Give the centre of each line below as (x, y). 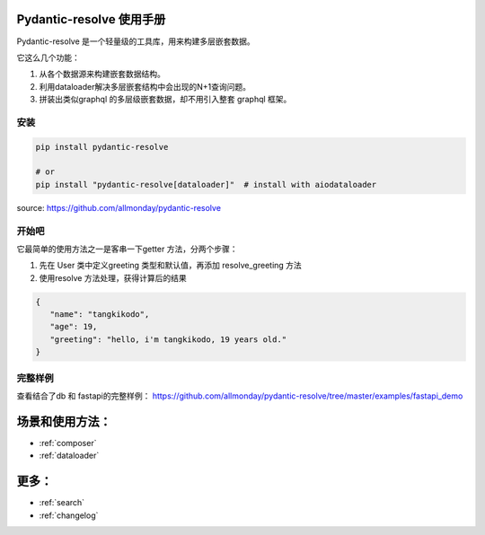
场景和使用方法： (64, 421)
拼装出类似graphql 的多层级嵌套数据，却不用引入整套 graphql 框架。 (165, 100)
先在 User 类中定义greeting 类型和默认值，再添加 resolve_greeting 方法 (171, 266)
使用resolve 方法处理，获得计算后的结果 (113, 277)
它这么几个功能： (48, 57)
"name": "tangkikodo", (100, 315)
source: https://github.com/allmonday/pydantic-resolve (119, 207)
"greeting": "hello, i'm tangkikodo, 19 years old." (168, 339)
